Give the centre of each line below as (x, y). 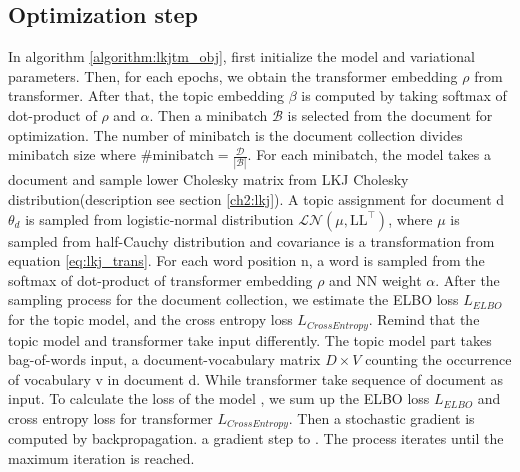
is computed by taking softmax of (404, 95)
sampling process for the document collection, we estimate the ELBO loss (233, 299)
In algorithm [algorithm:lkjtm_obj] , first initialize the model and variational (241, 56)
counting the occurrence (438, 359)
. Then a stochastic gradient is (381, 417)
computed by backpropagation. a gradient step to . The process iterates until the (256, 438)
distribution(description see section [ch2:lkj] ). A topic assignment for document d (256, 199)
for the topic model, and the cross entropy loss (150, 319)
